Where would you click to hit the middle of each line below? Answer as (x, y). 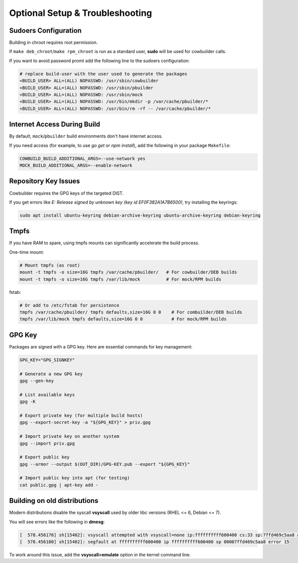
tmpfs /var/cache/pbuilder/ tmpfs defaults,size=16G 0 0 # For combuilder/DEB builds (131, 312)
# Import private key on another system (69, 436)
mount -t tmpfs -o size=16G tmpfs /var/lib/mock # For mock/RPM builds (120, 279)
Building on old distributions (54, 501)
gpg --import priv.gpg (47, 443)
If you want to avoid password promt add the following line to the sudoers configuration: (99, 61)
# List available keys (47, 394)
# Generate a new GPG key (51, 374)
